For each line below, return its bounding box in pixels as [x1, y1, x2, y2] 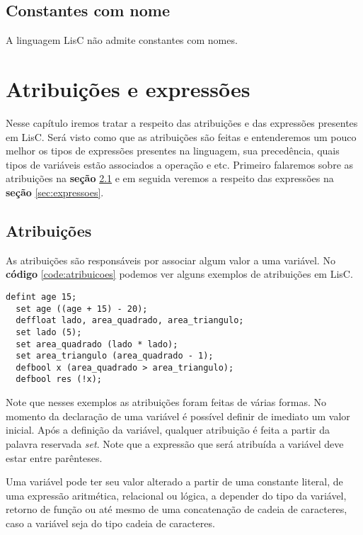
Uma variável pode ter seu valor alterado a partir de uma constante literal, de [6, 474, 343, 489]
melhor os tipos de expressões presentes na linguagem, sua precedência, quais [6, 143, 340, 158]
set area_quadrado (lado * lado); [16, 339, 178, 349]
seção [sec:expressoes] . [6, 184, 104, 199]
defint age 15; [6, 291, 77, 302]
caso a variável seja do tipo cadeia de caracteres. [6, 515, 215, 530]
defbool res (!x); [16, 374, 103, 385]
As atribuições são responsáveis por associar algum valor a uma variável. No [6, 252, 335, 267]
